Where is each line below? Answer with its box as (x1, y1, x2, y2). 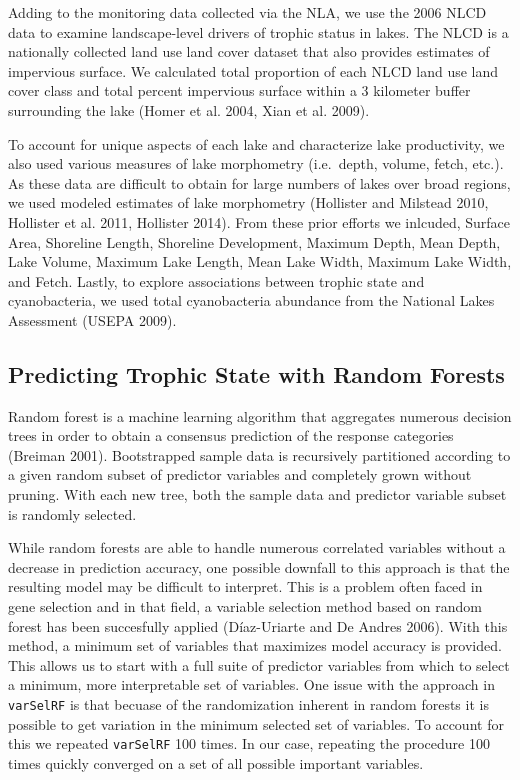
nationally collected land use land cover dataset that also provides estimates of (8, 41, 490, 62)
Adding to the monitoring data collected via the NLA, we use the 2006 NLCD (8, 2, 487, 22)
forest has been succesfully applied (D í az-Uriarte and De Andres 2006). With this (8, 615, 508, 636)
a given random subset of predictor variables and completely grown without (8, 464, 472, 485)
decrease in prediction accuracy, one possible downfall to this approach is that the (8, 556, 510, 577)
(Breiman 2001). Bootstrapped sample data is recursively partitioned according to (8, 444, 511, 465)
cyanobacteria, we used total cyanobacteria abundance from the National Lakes (8, 290, 495, 311)
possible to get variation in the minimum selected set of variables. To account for (8, 713, 504, 734)
